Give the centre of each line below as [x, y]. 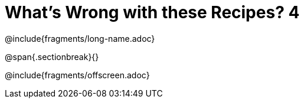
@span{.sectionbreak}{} [52, 57]
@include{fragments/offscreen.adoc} [77, 75]
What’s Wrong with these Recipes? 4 [152, 12]
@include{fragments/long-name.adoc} [80, 38]
